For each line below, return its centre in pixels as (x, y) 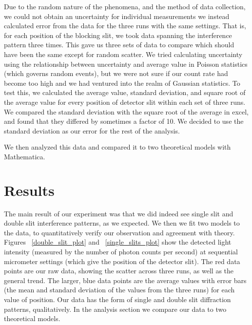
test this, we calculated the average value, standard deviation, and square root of (125, 92)
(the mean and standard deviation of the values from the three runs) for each (119, 290)
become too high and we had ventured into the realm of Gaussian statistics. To (122, 83)
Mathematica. (25, 156)
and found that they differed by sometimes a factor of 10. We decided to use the (124, 121)
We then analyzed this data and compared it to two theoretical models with (117, 147)
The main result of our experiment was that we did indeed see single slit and (119, 213)
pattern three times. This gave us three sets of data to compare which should (119, 45)
